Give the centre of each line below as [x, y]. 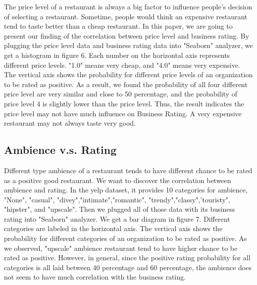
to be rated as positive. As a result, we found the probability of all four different [126, 84]
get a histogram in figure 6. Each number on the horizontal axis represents [117, 55]
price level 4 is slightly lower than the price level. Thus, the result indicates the [124, 103]
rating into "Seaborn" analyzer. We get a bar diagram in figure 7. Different [117, 218]
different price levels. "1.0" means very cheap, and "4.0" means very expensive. [122, 65]
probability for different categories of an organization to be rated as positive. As [126, 238]
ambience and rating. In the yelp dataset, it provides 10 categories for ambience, [126, 190]
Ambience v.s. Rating [60, 150]
